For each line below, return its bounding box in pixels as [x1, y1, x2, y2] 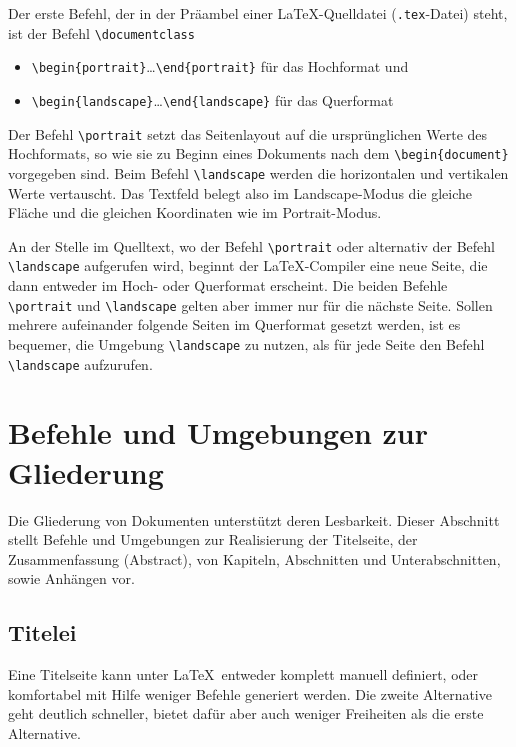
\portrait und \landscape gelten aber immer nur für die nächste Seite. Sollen [8, 294, 493, 315]
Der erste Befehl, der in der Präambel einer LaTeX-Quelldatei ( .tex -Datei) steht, [8, 3, 508, 23]
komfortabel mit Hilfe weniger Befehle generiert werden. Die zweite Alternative [8, 683, 492, 704]
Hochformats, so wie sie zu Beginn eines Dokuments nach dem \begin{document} [8, 143, 509, 164]
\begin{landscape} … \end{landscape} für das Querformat [31, 89, 394, 110]
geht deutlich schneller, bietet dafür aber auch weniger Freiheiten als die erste [8, 703, 484, 724]
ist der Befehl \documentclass [8, 22, 195, 43]
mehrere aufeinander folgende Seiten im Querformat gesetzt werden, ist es [8, 314, 461, 335]
